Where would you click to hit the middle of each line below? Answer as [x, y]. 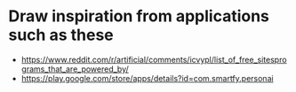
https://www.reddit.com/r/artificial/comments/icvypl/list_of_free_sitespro [154, 59]
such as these [61, 35]
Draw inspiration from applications [139, 16]
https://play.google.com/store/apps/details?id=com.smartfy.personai [147, 78]
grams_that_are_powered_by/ [75, 69]
